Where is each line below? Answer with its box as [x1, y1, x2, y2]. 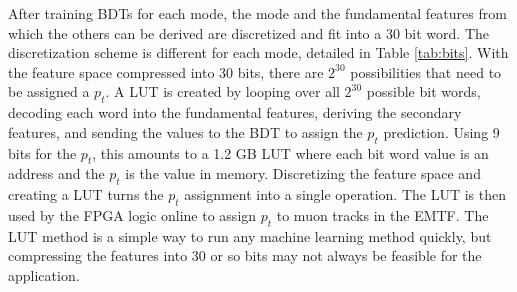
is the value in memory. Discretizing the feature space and [125, 163, 481, 184]
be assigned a [8, 81, 90, 102]
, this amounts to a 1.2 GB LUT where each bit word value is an [92, 142, 489, 163]
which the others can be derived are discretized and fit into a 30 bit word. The [8, 22, 489, 43]
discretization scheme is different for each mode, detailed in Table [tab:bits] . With [8, 42, 509, 63]
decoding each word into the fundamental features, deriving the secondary [8, 102, 462, 123]
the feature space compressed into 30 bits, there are [8, 61, 324, 82]
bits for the [8, 142, 77, 163]
